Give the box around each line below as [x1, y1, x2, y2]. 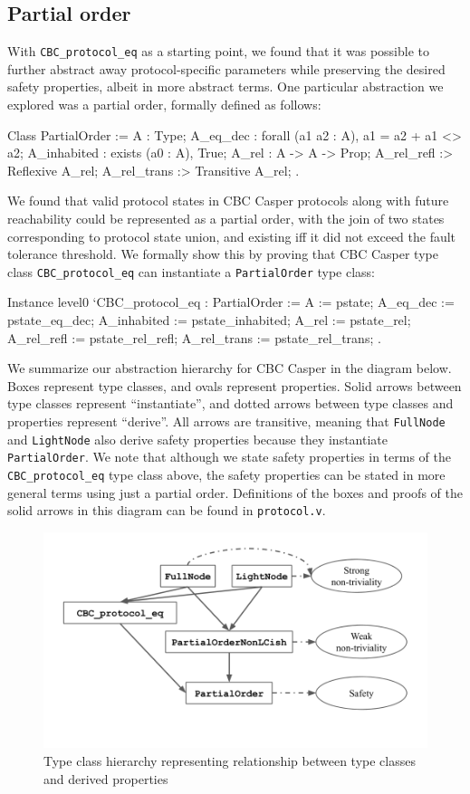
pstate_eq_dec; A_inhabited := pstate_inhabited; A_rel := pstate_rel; [7, 311, 411, 330]
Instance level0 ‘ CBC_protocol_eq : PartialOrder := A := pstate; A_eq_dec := [7, 292, 455, 311]
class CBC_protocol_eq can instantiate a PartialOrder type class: [7, 262, 375, 281]
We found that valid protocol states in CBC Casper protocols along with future [7, 191, 449, 210]
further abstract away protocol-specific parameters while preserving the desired [7, 59, 446, 78]
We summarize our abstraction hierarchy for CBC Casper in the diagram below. [7, 359, 452, 378]
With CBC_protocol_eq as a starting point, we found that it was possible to [7, 42, 429, 61]
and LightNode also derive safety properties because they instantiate [7, 429, 388, 448]
